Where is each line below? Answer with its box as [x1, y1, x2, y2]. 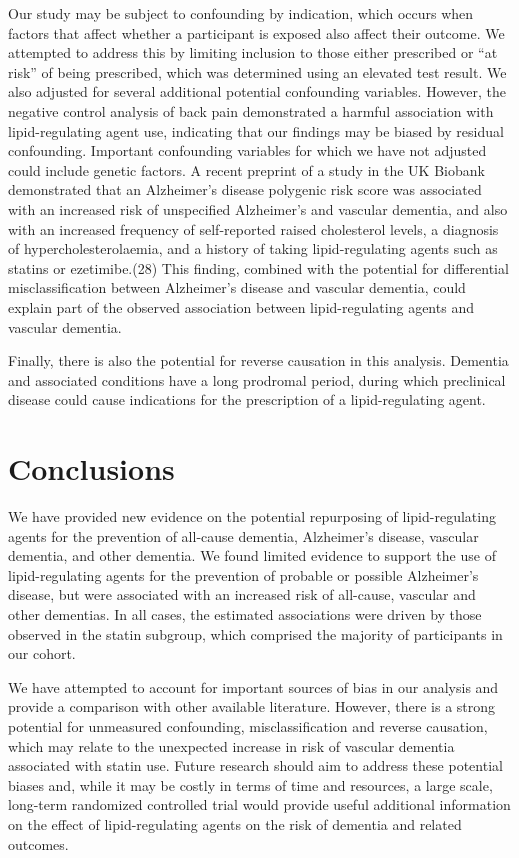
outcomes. [8, 833, 69, 854]
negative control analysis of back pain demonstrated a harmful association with [8, 100, 494, 121]
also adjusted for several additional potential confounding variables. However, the [8, 81, 506, 102]
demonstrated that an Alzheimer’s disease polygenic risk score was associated [8, 179, 482, 200]
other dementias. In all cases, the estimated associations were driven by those [8, 603, 482, 624]
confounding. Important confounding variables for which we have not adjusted [8, 140, 487, 161]
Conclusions [8, 448, 175, 489]
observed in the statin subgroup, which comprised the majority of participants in [8, 623, 503, 644]
